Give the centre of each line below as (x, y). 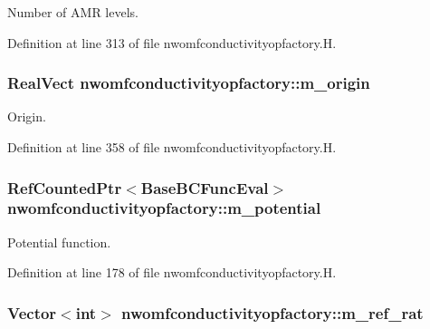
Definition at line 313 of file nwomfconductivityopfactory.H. (172, 42)
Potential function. (59, 242)
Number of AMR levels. (73, 12)
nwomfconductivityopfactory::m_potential (164, 208)
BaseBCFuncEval (205, 187)
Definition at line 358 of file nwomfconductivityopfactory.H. (172, 147)
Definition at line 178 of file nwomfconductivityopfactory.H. (172, 272)
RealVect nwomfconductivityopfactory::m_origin (189, 83)
